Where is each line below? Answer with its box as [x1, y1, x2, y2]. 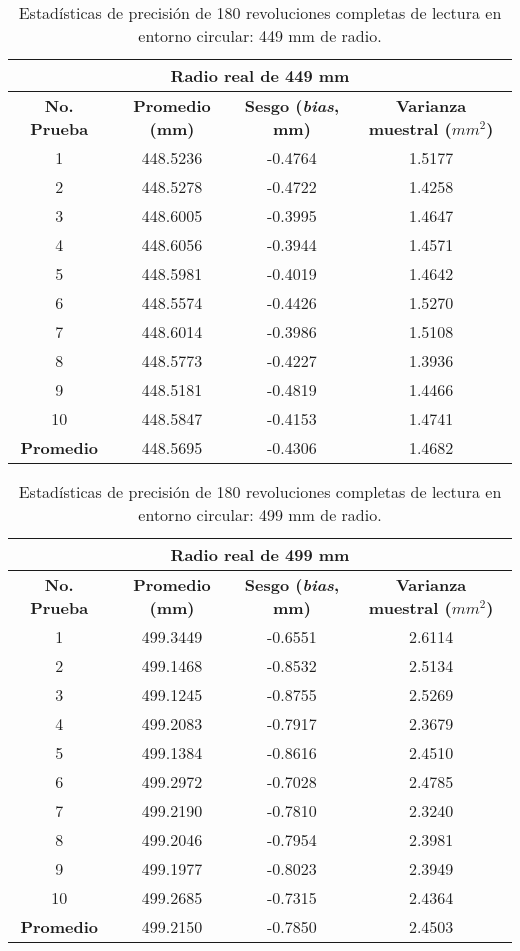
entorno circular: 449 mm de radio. [138, 24, 382, 47]
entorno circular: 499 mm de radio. [138, 503, 382, 526]
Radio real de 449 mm [170, 64, 350, 87]
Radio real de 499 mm [170, 543, 350, 566]
